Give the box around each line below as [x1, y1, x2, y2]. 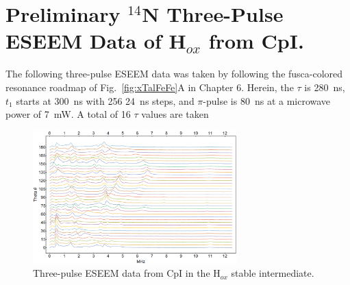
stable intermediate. [231, 266, 314, 280]
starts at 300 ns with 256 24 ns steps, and [16, 93, 195, 108]
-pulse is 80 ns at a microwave [203, 93, 331, 108]
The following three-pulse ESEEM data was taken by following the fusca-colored [5, 66, 343, 81]
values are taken [141, 107, 209, 121]
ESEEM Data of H [5, 27, 186, 55]
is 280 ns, [304, 79, 345, 94]
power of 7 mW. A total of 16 [5, 107, 131, 121]
